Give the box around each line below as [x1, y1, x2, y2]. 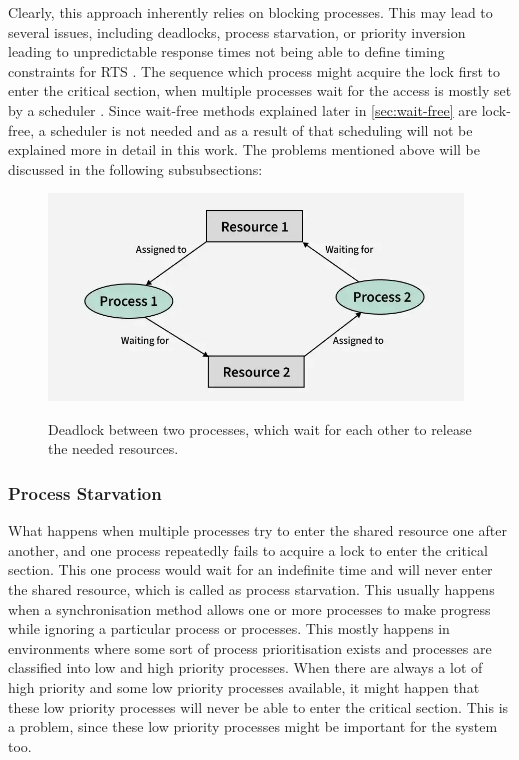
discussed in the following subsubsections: [8, 158, 263, 179]
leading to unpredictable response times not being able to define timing [8, 41, 445, 62]
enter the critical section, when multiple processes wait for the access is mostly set [8, 80, 512, 101]
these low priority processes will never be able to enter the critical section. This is [8, 696, 509, 717]
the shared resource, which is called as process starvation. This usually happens [8, 578, 495, 599]
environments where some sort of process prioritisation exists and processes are [8, 637, 492, 658]
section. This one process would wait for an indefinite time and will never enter [8, 559, 493, 580]
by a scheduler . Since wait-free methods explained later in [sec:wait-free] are [8, 99, 478, 120]
